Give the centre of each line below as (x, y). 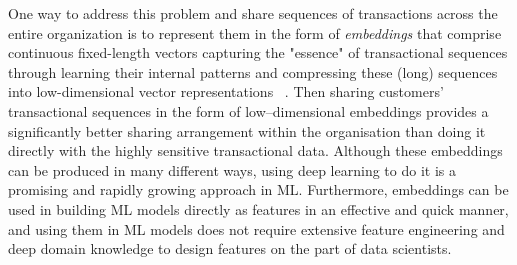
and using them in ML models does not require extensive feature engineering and (256, 228)
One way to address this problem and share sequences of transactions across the (253, 13)
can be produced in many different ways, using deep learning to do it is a (232, 169)
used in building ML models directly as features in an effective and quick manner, (258, 208)
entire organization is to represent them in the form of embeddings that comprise (255, 32)
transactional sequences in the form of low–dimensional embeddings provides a (248, 110)
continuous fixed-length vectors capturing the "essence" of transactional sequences (258, 52)
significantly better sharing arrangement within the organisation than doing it (247, 130)
